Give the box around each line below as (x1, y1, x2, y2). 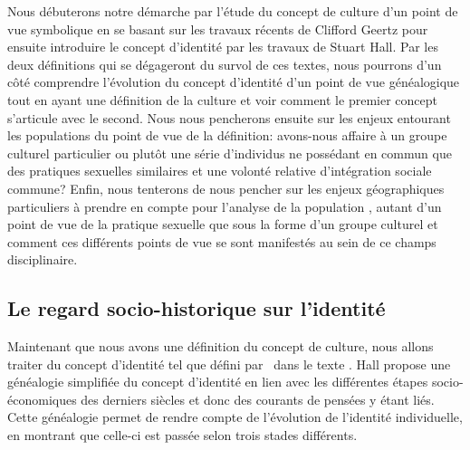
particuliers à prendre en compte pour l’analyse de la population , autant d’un (7, 196, 442, 215)
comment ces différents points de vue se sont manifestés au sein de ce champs (7, 232, 436, 251)
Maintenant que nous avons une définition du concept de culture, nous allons (7, 337, 434, 356)
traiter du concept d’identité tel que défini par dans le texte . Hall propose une (7, 354, 451, 373)
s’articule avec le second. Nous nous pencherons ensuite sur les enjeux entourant (7, 108, 451, 127)
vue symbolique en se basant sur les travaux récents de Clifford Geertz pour (7, 19, 428, 38)
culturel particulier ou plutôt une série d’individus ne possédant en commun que (7, 143, 452, 162)
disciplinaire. (7, 250, 78, 269)
